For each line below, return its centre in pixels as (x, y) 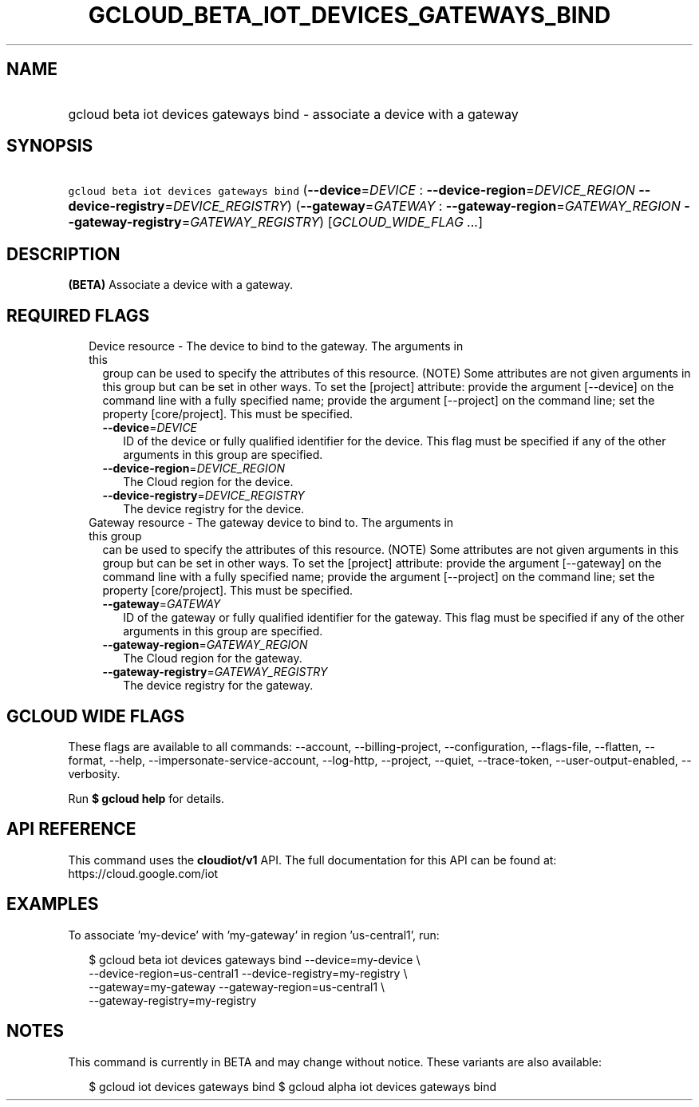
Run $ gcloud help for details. (146, 798)
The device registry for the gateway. (218, 686)
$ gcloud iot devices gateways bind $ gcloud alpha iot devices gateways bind (293, 1086)
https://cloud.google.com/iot (143, 873)
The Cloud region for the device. (208, 482)
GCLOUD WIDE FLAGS (96, 716)
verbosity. (94, 773)
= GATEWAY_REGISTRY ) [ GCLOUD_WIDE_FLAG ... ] (332, 222)
